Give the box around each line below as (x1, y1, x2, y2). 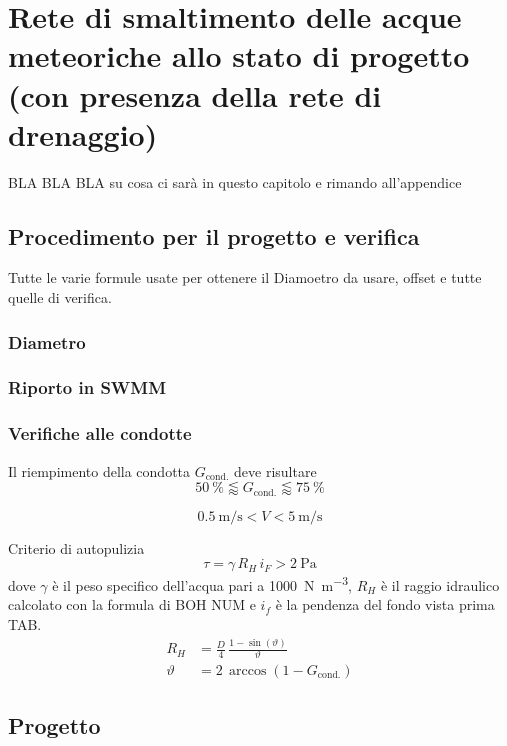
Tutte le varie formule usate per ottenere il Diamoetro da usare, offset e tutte (8, 267, 482, 288)
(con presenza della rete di (8, 74, 382, 115)
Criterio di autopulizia (8, 537, 145, 558)
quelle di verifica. (8, 287, 112, 308)
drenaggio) (8, 113, 158, 154)
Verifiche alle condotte (8, 421, 192, 446)
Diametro (8, 329, 86, 354)
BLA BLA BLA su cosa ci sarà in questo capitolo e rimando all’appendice (8, 171, 462, 192)
